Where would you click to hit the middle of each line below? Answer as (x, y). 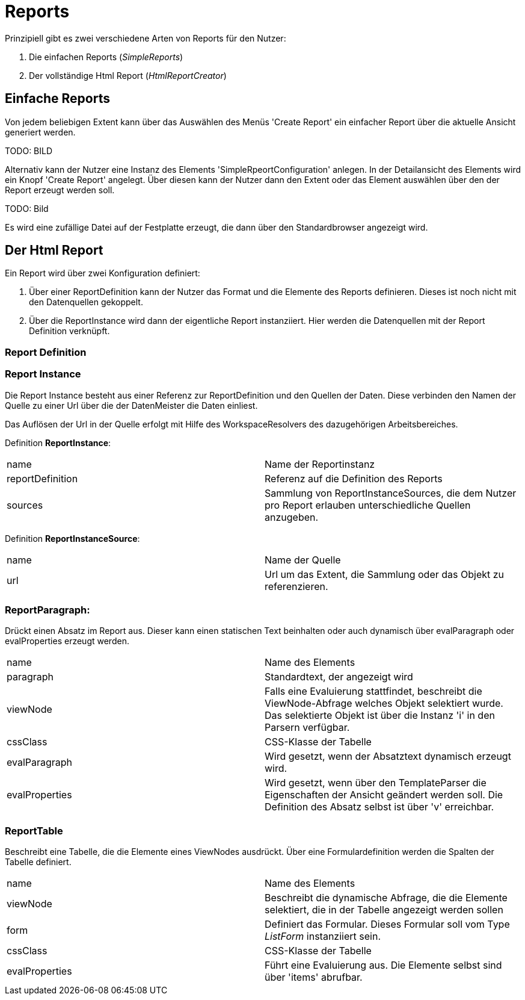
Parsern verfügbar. (307, 728)
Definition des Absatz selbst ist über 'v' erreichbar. (379, 807)
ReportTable (34, 831)
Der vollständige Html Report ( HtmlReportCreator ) (128, 75)
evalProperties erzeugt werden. (67, 641)
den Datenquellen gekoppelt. (86, 302)
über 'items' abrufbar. (314, 977)
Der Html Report (54, 250)
